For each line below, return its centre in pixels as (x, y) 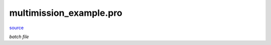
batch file (19, 37)
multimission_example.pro (66, 13)
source (17, 28)
